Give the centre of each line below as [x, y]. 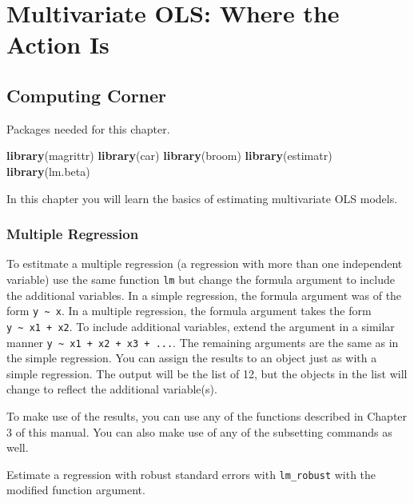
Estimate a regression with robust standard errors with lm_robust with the [191, 474]
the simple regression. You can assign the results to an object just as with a [192, 358]
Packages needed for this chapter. [88, 128]
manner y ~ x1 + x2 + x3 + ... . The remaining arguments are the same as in [203, 342]
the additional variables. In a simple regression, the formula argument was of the [204, 295]
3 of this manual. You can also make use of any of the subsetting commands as [199, 431]
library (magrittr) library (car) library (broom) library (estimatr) [169, 156]
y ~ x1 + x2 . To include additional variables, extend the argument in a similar [201, 326]
